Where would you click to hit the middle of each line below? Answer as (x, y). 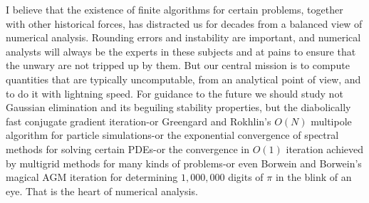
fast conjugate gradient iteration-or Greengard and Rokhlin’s (139, 121)
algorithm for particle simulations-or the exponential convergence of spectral (172, 135)
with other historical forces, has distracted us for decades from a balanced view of (184, 23)
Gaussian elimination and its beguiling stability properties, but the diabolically (178, 107)
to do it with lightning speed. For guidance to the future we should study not (175, 93)
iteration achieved (325, 149)
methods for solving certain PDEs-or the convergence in (128, 149)
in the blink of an (313, 177)
